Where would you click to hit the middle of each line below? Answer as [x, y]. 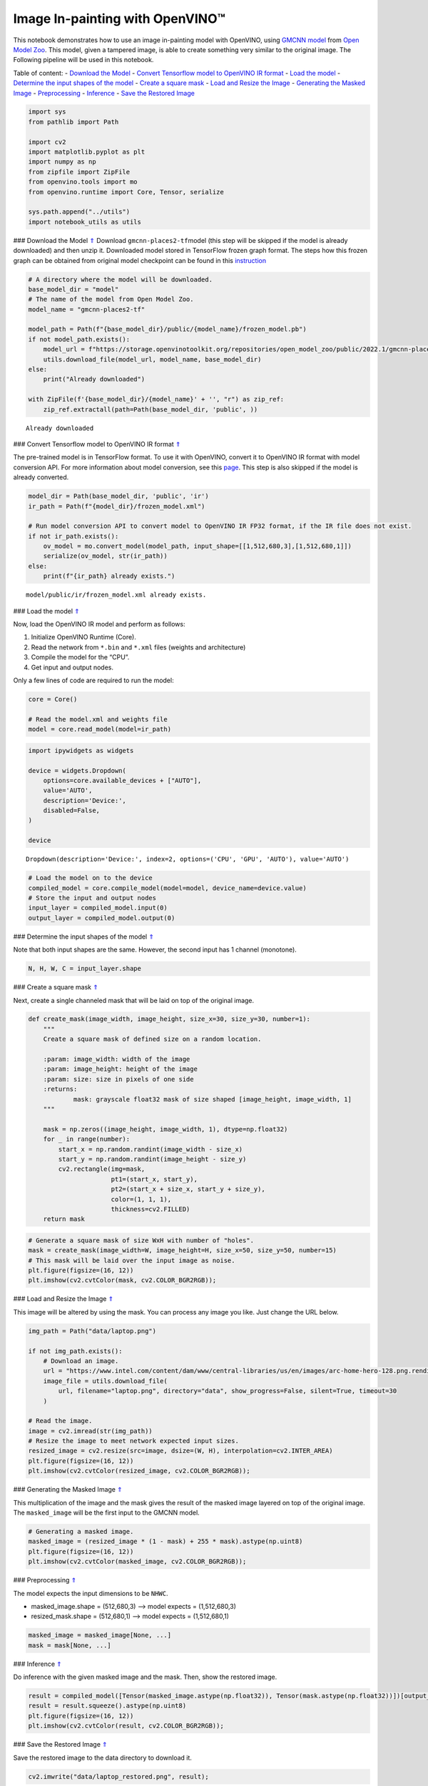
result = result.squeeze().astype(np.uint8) [107, 1706]
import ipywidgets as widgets [81, 750]
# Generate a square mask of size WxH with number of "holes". [141, 1240]
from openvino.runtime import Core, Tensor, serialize [126, 192]
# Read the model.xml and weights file [98, 719]
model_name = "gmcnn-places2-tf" [87, 309]
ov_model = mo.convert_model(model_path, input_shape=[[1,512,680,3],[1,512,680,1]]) [198, 546]
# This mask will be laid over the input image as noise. [132, 1260]
